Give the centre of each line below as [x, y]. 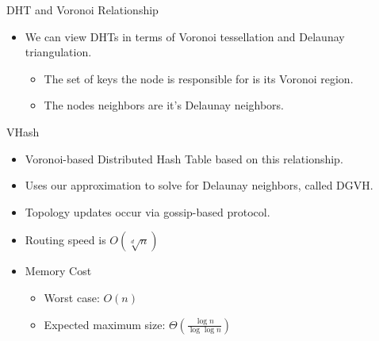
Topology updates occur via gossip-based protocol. [147, 211]
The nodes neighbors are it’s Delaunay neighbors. [164, 105]
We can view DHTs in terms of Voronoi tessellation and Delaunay [185, 36]
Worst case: [72, 297]
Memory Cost [58, 271]
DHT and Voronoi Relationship [82, 10]
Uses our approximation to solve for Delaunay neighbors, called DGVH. [199, 185]
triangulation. [58, 52]
